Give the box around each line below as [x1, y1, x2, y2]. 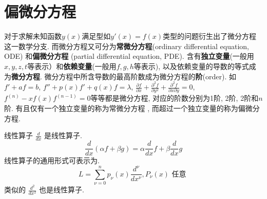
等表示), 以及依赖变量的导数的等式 [133, 60, 249, 71]
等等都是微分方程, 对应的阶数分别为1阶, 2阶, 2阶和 [90, 93, 259, 103]
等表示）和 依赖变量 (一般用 [27, 60, 117, 71]
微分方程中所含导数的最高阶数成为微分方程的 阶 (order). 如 [44, 71, 236, 81]
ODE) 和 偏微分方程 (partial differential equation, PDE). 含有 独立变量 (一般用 [4, 51, 254, 61]
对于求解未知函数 [4, 31, 62, 41]
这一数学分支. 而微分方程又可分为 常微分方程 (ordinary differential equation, [4, 40, 249, 51]
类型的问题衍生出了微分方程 [163, 31, 257, 41]
